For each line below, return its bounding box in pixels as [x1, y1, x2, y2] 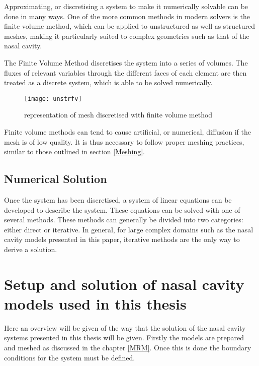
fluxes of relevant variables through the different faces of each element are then [4, 67, 247, 78]
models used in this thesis [4, 293, 187, 314]
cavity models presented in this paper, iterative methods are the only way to [4, 234, 240, 245]
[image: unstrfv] [24, 95, 82, 102]
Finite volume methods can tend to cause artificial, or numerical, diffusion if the [4, 127, 251, 137]
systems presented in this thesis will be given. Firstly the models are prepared [4, 332, 244, 343]
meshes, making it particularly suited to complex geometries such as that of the [4, 30, 249, 41]
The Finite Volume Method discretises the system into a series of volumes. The [4, 57, 248, 68]
